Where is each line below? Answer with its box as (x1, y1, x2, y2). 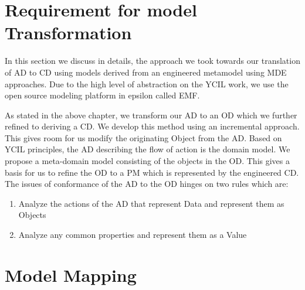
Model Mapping (5, 262, 137, 286)
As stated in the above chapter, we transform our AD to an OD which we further (5, 108, 297, 121)
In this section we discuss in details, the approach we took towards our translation (5, 54, 300, 67)
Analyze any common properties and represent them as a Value (18, 228, 247, 241)
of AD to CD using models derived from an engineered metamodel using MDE (5, 66, 287, 78)
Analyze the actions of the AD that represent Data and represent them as (18, 197, 284, 209)
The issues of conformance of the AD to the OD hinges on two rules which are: (5, 178, 289, 190)
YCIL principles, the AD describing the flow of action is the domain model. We (5, 143, 290, 155)
